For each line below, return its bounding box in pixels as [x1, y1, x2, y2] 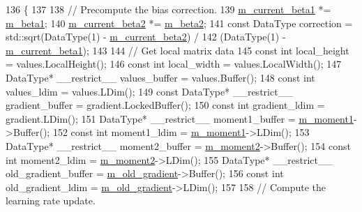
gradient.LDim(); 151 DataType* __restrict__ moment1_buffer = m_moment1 [6, 111, 354, 126]
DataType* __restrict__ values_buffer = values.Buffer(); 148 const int [6, 70, 315, 84]
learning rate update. [6, 193, 96, 208]
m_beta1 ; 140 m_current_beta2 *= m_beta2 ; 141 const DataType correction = [6, 15, 353, 30]
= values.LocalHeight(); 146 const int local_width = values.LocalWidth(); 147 [6, 56, 342, 71]
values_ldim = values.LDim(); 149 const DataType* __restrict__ [6, 84, 293, 98]
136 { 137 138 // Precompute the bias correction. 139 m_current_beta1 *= [6, 2, 331, 16]
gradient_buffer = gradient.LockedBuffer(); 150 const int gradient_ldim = [6, 98, 325, 112]
